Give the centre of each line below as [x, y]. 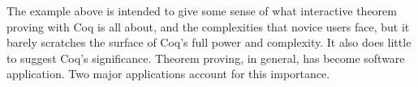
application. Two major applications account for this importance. [168, 74]
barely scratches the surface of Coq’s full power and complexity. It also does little [209, 42]
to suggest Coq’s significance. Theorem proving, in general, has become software [206, 58]
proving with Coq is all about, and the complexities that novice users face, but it [208, 26]
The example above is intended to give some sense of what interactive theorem [202, 10]
